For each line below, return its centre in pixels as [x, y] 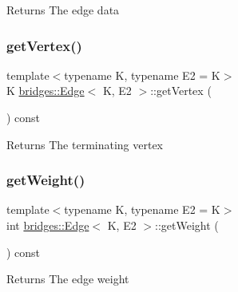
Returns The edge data [63, 10]
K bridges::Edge [46, 91]
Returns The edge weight [68, 279]
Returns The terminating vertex [85, 144]
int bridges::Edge [48, 225]
